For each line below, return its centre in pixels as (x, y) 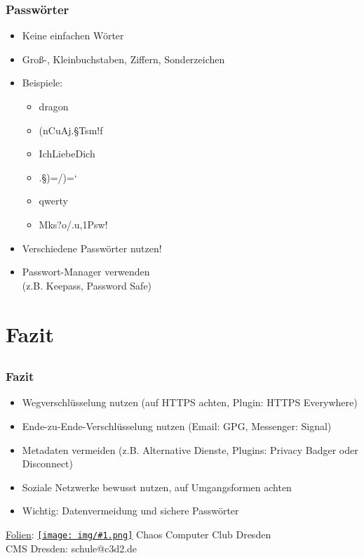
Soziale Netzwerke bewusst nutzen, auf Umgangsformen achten (157, 487)
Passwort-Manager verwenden (86, 272)
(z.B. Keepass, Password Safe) (87, 285)
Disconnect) (48, 463)
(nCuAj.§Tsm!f (71, 130)
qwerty (53, 201)
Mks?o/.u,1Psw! (73, 224)
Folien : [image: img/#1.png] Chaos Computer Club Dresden (139, 534)
